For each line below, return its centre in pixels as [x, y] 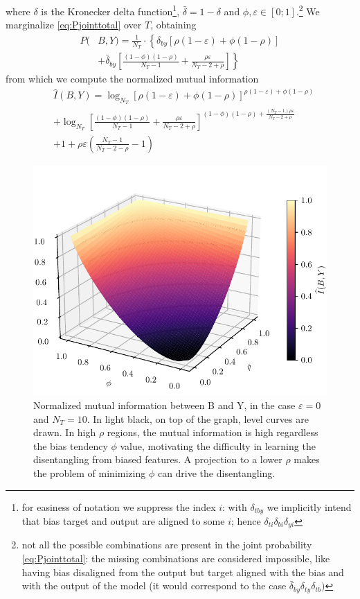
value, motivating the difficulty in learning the [218, 445]
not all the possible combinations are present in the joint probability [167, 545]
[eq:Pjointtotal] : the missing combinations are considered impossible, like [176, 558]
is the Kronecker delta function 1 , [110, 10]
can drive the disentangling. [216, 472]
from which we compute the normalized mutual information [132, 79]
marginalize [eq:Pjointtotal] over [74, 25]
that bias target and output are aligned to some [123, 520]
